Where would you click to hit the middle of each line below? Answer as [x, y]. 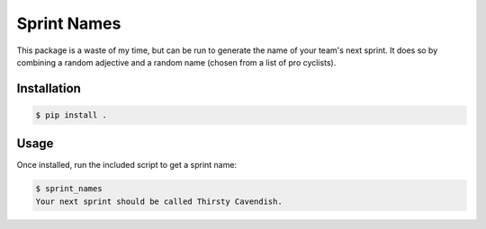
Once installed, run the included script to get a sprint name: [127, 165]
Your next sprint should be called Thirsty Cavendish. [159, 201]
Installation [49, 88]
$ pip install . [72, 115]
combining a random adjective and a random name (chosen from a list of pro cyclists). [176, 62]
